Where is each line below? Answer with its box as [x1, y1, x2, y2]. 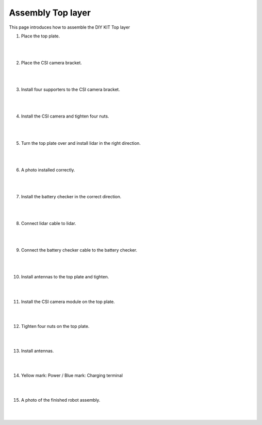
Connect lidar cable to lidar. [21, 221, 76, 226]
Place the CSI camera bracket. [21, 60, 82, 66]
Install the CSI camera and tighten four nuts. [21, 113, 109, 119]
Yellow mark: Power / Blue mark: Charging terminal [21, 373, 123, 378]
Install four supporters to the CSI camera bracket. [21, 86, 120, 92]
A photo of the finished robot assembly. [21, 397, 100, 403]
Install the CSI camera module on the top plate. [21, 299, 115, 305]
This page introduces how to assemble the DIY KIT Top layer [9, 24, 131, 30]
